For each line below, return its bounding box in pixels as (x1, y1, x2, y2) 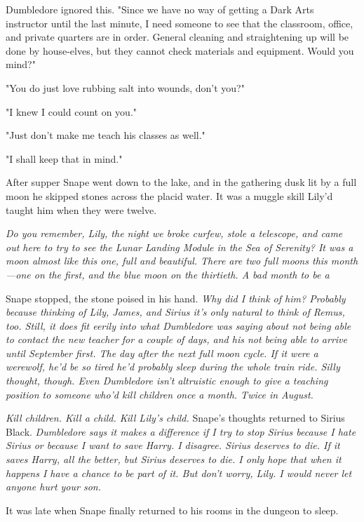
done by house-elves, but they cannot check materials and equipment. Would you (6, 43, 354, 58)
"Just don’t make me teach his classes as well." (6, 128, 205, 142)
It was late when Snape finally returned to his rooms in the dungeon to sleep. (6, 502, 339, 517)
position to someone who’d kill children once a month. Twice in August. (6, 387, 314, 401)
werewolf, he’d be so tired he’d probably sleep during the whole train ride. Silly (6, 359, 340, 374)
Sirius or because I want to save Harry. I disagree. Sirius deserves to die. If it (6, 438, 340, 453)
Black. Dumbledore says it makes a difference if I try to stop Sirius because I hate (6, 424, 356, 439)
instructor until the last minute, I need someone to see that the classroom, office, (6, 15, 353, 30)
